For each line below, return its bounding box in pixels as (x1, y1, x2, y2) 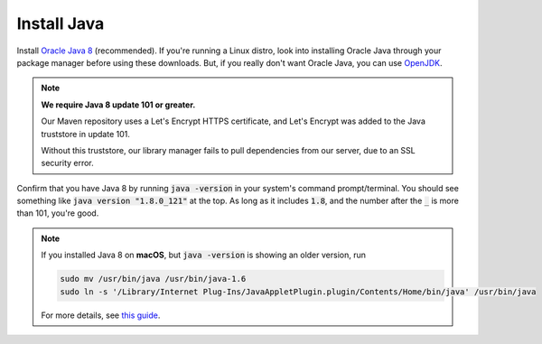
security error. (41, 158, 94, 169)
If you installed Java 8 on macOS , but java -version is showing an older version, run (41, 249, 366, 261)
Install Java (16, 14, 105, 33)
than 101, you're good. (16, 208, 99, 218)
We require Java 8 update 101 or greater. (41, 99, 196, 110)
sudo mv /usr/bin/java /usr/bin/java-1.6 (60, 274, 247, 284)
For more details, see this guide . (41, 310, 161, 321)
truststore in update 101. (41, 128, 131, 139)
